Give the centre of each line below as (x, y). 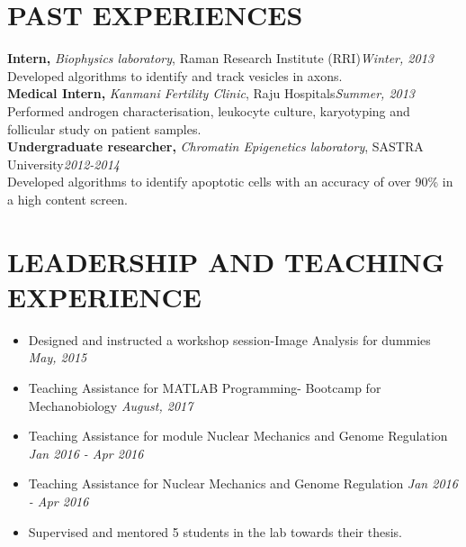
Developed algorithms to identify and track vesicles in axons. (175, 75)
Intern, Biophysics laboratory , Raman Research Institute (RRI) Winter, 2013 (220, 58)
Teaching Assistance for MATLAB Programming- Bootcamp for (205, 387)
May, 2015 (58, 357)
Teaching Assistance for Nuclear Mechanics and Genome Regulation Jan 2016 (243, 483)
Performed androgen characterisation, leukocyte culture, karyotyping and (209, 110)
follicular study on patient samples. (104, 128)
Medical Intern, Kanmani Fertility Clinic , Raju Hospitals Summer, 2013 (211, 93)
